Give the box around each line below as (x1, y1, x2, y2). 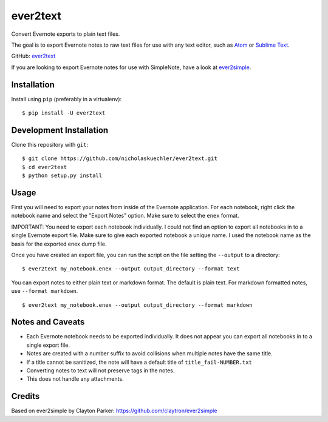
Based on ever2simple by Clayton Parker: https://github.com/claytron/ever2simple (11, 407, 217, 415)
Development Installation (11, 125, 109, 135)
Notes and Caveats (11, 317, 85, 327)
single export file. (26, 341, 70, 349)
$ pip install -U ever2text (22, 110, 106, 116)
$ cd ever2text (22, 164, 67, 170)
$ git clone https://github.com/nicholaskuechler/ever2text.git (22, 155, 218, 162)
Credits (11, 391, 40, 401)
